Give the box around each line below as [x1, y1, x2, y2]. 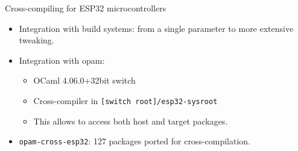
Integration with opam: [19, 54, 105, 66]
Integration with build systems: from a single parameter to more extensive [19, 22, 294, 34]
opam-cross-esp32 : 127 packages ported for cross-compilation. [19, 135, 251, 147]
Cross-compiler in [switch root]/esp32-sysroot [33, 94, 218, 106]
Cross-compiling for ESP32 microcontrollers [5, 2, 166, 14]
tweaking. [19, 34, 54, 46]
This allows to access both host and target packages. [33, 114, 228, 127]
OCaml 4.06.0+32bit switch [33, 74, 136, 87]
